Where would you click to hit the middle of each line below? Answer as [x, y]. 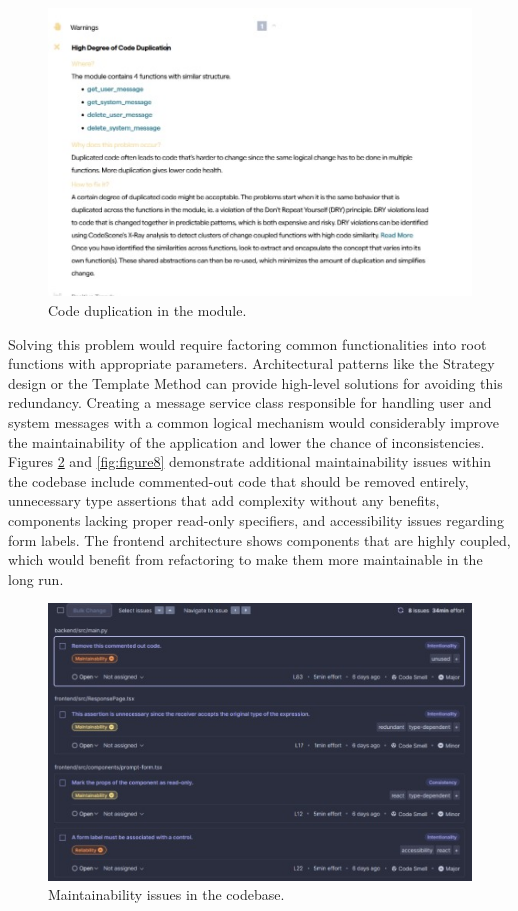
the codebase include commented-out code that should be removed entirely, [238, 480]
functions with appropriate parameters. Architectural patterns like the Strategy [251, 363]
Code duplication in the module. [147, 310]
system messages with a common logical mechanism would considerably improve [253, 422]
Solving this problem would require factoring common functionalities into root [247, 343]
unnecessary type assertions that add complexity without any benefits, [224, 500]
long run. [36, 578]
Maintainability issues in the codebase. [166, 894]
